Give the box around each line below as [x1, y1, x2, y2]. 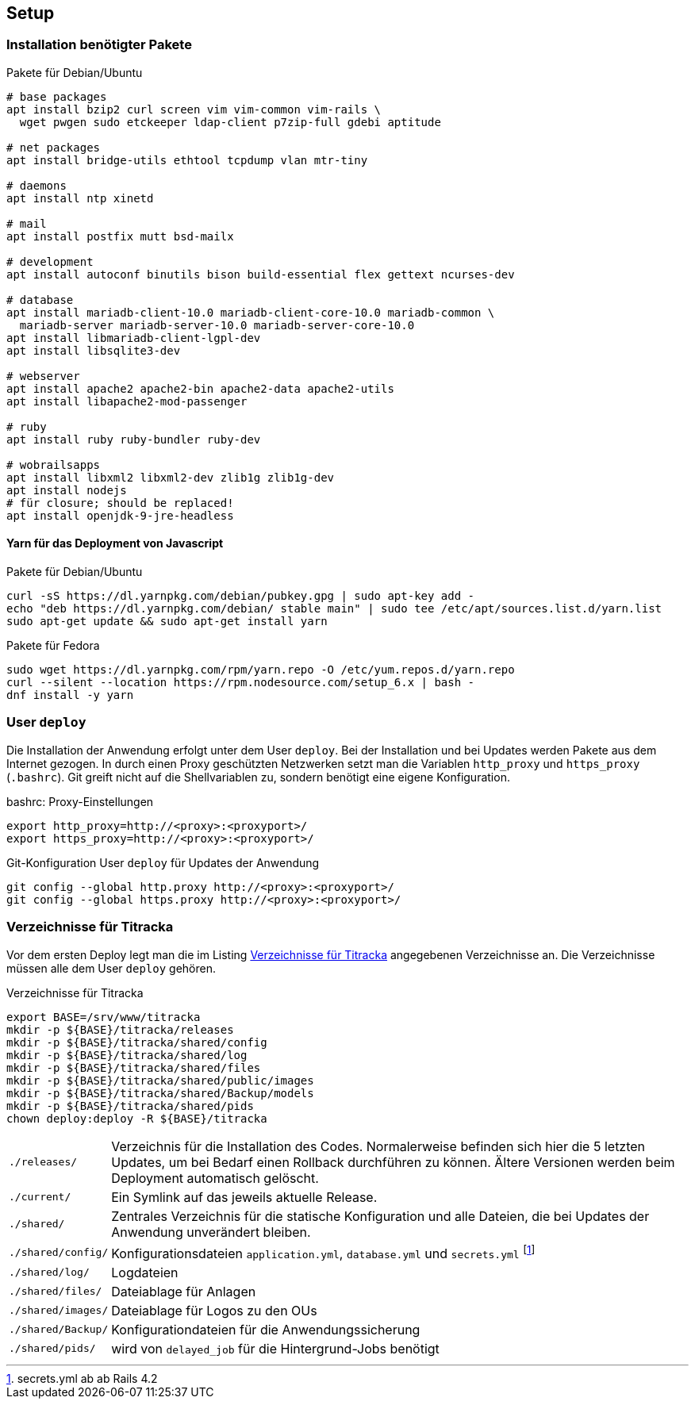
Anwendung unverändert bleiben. [111, 1223, 311, 1240]
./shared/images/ [9, 1304, 109, 1317]
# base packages [6, 90, 107, 103]
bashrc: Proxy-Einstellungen [6, 794, 154, 808]
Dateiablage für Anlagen [111, 1283, 256, 1299]
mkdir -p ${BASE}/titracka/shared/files [6, 1061, 261, 1074]
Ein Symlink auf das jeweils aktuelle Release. [111, 1188, 378, 1205]
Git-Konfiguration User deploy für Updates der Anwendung [6, 855, 320, 869]
